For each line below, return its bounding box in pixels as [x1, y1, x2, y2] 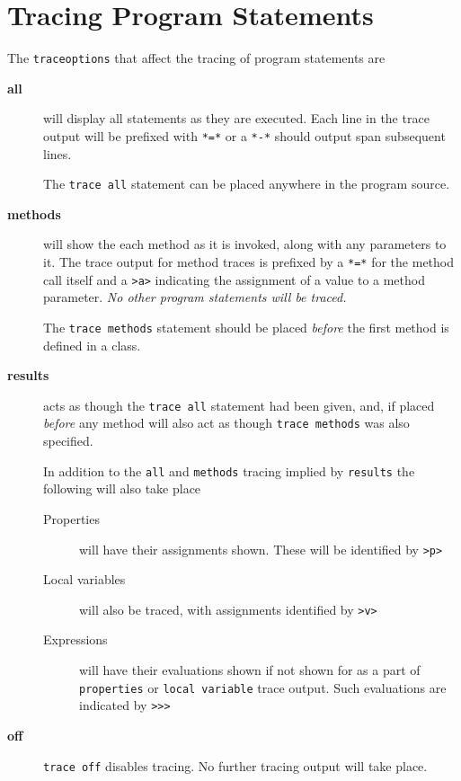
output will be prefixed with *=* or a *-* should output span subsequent [43, 126, 446, 145]
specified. [43, 431, 93, 450]
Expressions [43, 630, 108, 649]
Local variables [43, 570, 126, 589]
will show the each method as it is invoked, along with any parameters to [43, 235, 447, 253]
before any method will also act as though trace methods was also [43, 413, 410, 432]
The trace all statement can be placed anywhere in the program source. [43, 174, 450, 193]
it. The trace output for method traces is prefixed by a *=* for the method [43, 253, 455, 271]
